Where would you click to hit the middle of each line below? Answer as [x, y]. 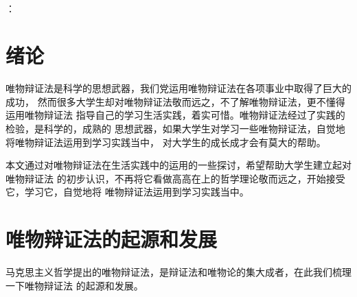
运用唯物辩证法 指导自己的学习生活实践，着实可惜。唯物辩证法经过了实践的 [175, 115]
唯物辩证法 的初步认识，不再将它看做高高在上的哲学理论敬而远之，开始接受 [175, 178]
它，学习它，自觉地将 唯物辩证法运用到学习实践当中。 [127, 192]
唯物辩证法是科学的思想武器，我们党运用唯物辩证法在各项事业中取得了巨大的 [178, 88]
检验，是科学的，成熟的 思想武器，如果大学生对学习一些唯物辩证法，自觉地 [175, 129]
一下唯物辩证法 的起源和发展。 [74, 285]
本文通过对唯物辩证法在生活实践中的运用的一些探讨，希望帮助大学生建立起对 [178, 165]
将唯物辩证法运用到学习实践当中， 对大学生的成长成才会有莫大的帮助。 [166, 142]
